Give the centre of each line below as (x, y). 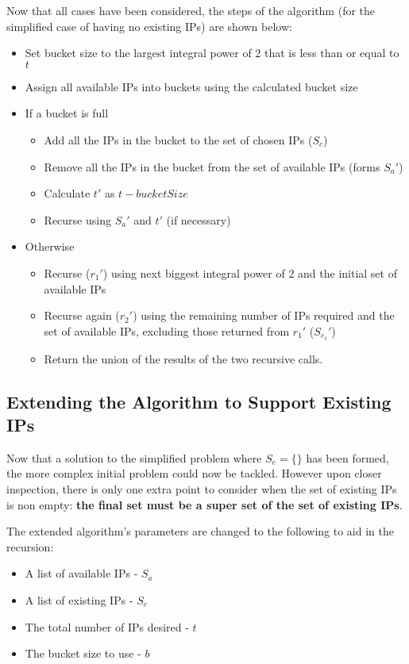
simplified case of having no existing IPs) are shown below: (149, 26)
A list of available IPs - (81, 573)
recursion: (30, 546)
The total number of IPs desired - (107, 626)
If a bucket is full (67, 113)
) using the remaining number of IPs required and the (264, 315)
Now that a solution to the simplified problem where (134, 457)
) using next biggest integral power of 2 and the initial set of (250, 273)
